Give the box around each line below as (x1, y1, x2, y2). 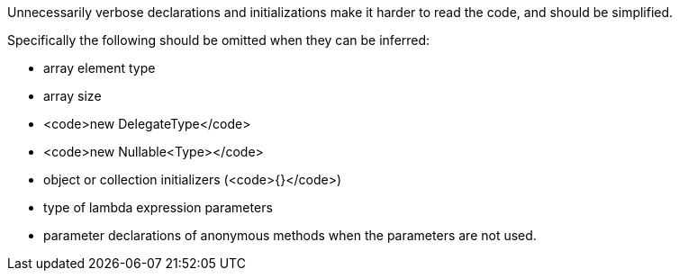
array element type (43, 60, 156, 76)
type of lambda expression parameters (43, 200, 273, 215)
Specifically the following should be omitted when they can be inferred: (7, 32, 430, 48)
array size (43, 88, 102, 103)
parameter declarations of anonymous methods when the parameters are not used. (43, 228, 537, 243)
